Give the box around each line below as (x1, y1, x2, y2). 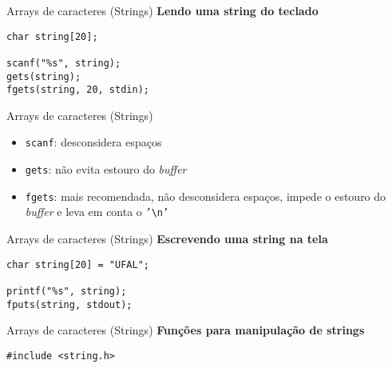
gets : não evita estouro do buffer (25, 161, 187, 178)
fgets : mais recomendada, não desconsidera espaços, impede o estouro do (25, 187, 386, 204)
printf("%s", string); (6, 286, 127, 297)
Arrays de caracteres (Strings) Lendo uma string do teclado (6, 2, 319, 18)
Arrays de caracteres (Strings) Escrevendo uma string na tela (6, 230, 328, 247)
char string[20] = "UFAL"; (6, 258, 149, 270)
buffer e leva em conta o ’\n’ (25, 203, 169, 220)
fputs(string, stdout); (6, 298, 133, 310)
